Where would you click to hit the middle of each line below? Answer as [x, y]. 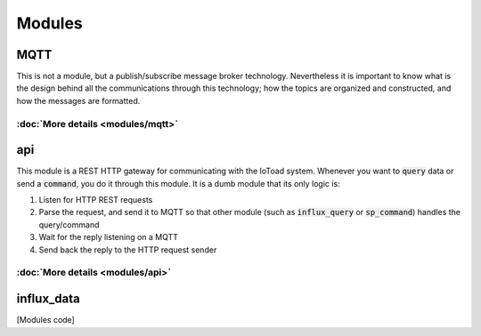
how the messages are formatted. [78, 100]
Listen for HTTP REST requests [96, 200]
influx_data [48, 299]
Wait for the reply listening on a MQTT [108, 237]
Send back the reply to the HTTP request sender [128, 250]
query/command [69, 224]
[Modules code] [45, 320]
